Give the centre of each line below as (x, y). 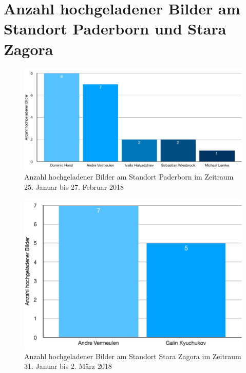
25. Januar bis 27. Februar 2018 (74, 187)
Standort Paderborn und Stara (115, 29)
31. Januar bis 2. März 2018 (68, 366)
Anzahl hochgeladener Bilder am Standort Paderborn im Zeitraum (129, 176)
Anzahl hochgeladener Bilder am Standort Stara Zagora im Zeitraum (133, 356)
